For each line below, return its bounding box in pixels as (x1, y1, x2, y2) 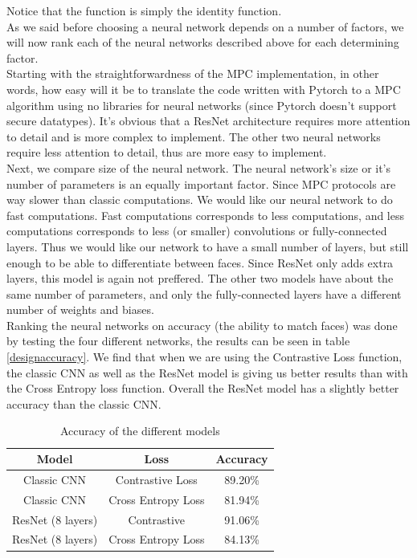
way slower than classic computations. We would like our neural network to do (6, 191, 393, 208)
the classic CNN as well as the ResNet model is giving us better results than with (6, 364, 408, 381)
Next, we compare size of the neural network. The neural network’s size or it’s (6, 159, 391, 176)
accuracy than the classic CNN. (6, 395, 161, 412)
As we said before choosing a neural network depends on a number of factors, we (6, 18, 404, 35)
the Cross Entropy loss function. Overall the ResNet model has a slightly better (6, 380, 399, 397)
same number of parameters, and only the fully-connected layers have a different (6, 285, 402, 302)
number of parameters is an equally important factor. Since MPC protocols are (6, 175, 396, 192)
